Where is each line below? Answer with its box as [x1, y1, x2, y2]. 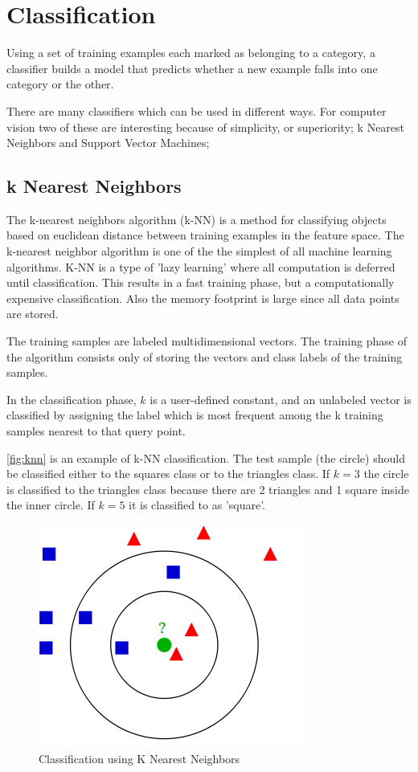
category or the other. [6, 76, 114, 92]
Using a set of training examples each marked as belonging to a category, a [6, 44, 375, 61]
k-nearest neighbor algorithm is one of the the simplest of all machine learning [6, 243, 392, 259]
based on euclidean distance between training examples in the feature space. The [6, 227, 404, 243]
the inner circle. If [6, 496, 95, 513]
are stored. [6, 305, 59, 322]
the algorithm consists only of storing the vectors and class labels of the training [6, 348, 403, 365]
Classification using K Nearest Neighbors [39, 750, 240, 766]
